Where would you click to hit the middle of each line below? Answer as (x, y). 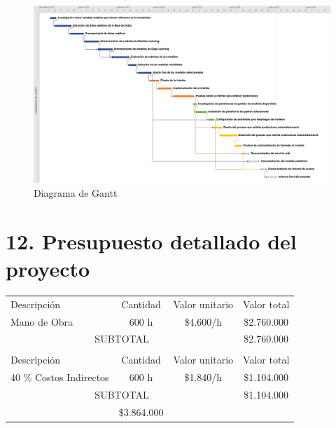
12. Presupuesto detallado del (151, 241)
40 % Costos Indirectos (60, 377)
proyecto (48, 268)
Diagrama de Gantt (76, 193)
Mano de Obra (42, 321)
